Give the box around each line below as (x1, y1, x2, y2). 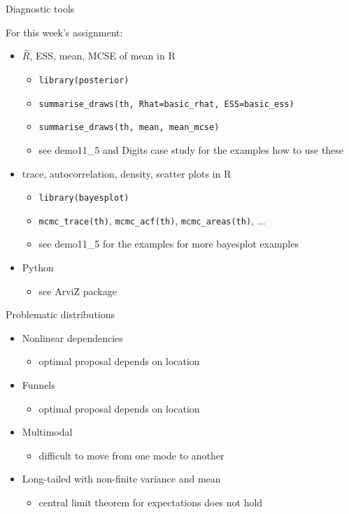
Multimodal (22, 424, 73, 439)
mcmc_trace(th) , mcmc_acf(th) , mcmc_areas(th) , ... (38, 213, 266, 227)
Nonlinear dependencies (22, 330, 123, 345)
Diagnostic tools (6, 1, 75, 15)
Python (22, 260, 54, 275)
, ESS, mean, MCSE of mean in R (29, 48, 176, 63)
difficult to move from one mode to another (38, 448, 225, 462)
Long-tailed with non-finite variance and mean (22, 471, 221, 486)
